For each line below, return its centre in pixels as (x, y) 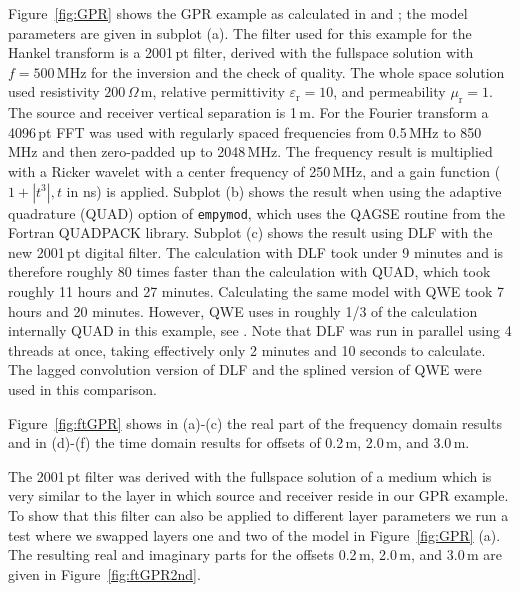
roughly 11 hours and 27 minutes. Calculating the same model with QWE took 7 (256, 290)
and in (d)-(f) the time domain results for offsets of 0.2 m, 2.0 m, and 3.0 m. (239, 442)
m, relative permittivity (212, 91)
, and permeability (389, 91)
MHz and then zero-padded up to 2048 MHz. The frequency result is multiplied (250, 151)
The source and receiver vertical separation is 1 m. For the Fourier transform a (248, 112)
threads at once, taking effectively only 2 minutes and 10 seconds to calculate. (247, 349)
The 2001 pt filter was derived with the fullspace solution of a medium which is (250, 475)
